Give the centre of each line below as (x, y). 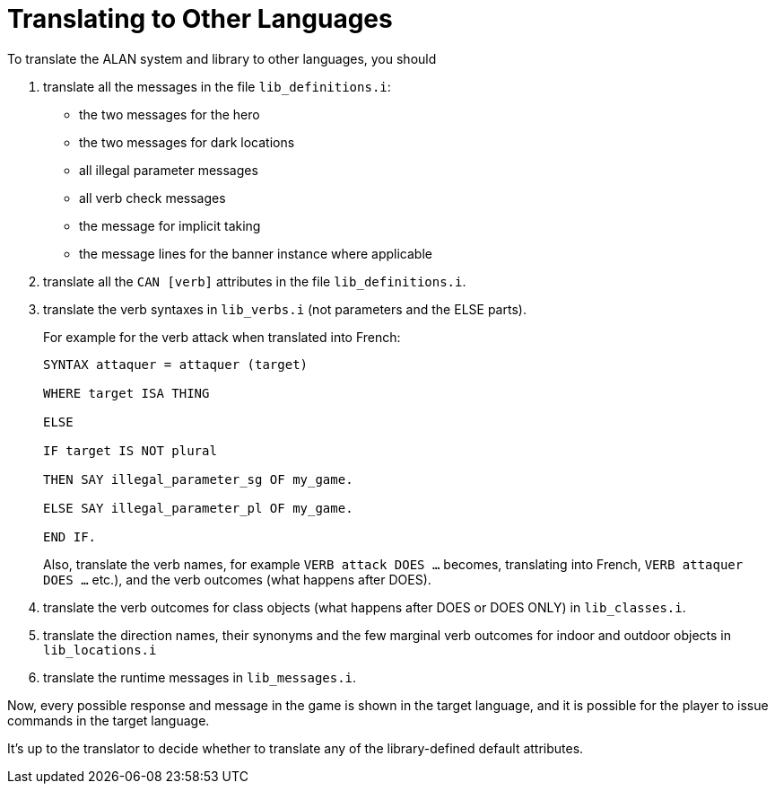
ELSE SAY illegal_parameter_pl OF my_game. (198, 508)
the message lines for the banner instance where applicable (256, 253)
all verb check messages (152, 198)
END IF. (70, 536)
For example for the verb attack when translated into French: (222, 337)
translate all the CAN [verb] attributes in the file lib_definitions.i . (255, 281)
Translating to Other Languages (200, 19)
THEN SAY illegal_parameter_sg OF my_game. (198, 479)
